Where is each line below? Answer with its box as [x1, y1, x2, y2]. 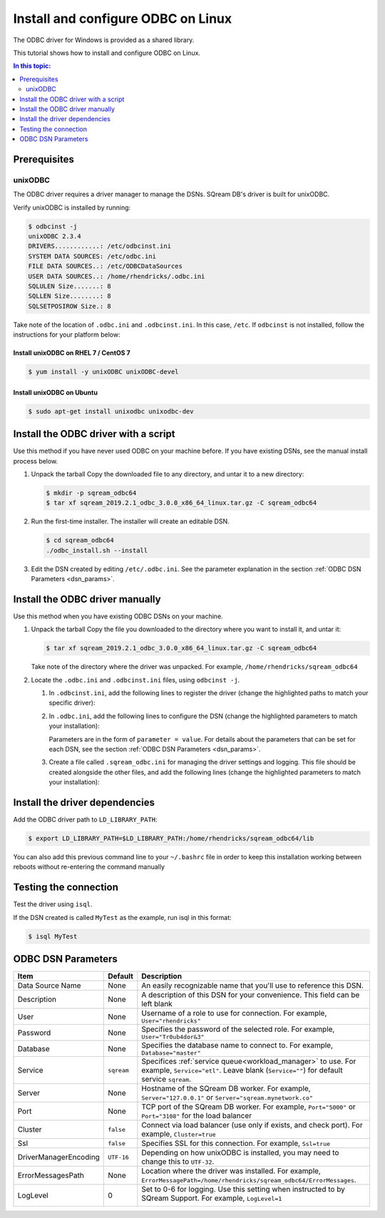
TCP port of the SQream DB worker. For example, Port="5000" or [141, 1102, 356, 1112]
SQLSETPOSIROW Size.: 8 [28, 302, 112, 310]
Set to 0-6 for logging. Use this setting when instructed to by [141, 1184, 346, 1194]
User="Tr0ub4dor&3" [141, 1033, 205, 1041]
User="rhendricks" [141, 1017, 201, 1025]
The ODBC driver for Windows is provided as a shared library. [13, 36, 195, 44]
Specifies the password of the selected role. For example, [141, 1024, 335, 1034]
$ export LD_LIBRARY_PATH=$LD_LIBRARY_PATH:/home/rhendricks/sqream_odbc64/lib [28, 834, 314, 843]
